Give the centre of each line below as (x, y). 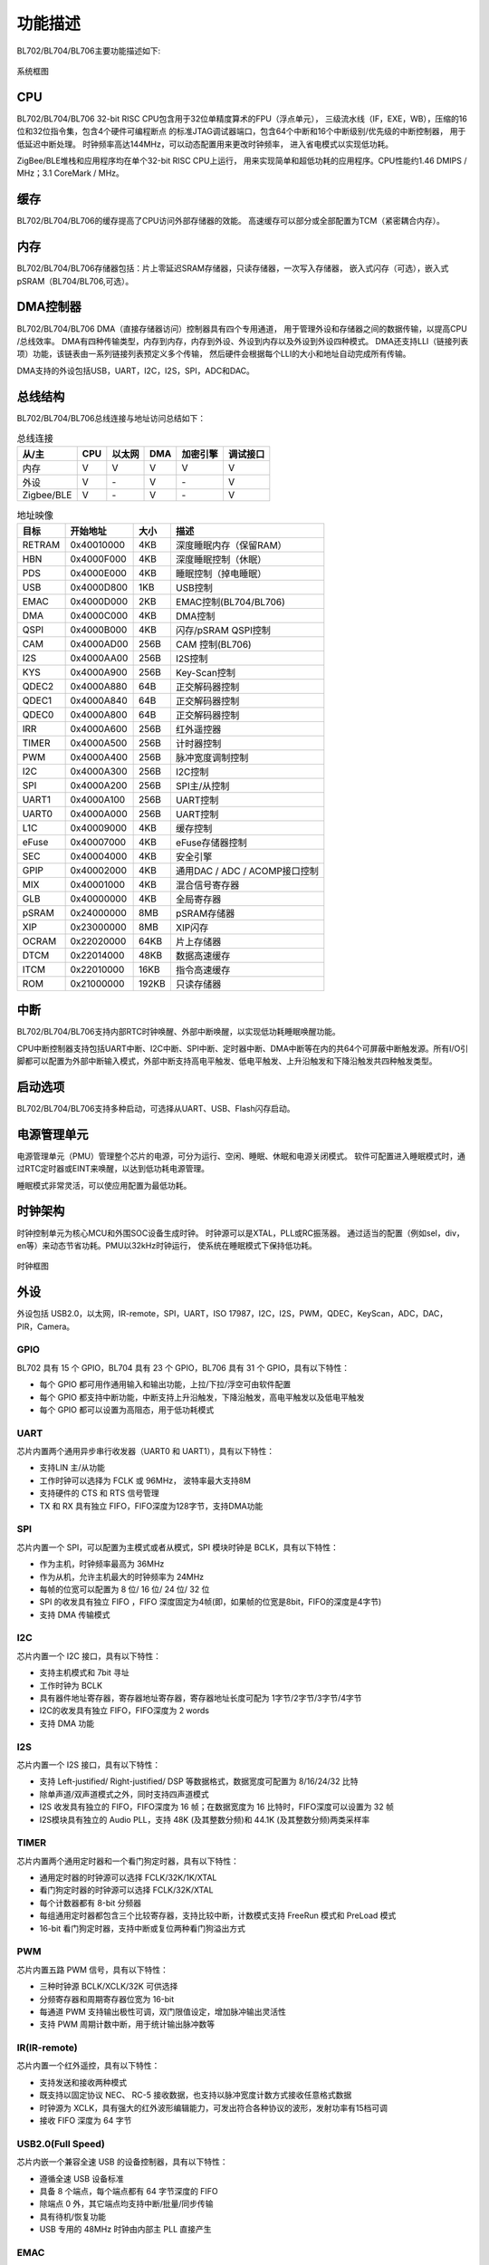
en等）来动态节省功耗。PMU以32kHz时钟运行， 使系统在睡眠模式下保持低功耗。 (167, 1245)
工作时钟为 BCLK (71, 1685)
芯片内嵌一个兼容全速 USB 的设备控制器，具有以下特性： (122, 2162)
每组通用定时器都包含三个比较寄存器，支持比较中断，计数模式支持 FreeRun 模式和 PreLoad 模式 (218, 1915)
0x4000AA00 (99, 658)
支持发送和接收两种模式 (83, 2082)
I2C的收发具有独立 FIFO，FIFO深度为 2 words (125, 1711)
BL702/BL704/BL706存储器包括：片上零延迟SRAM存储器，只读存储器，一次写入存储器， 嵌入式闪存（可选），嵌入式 (233, 268)
